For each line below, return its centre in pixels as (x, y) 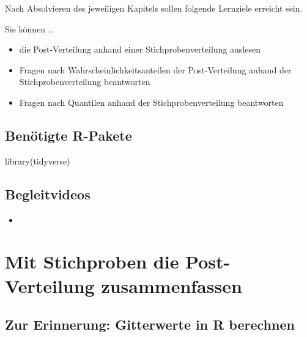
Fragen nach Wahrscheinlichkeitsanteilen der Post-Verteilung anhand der (155, 69)
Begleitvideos (48, 194)
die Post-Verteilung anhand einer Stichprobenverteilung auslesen (140, 49)
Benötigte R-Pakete (68, 135)
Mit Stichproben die (92, 261)
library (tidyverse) (38, 161)
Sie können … (30, 28)
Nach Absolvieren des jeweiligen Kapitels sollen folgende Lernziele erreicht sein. (154, 8)
